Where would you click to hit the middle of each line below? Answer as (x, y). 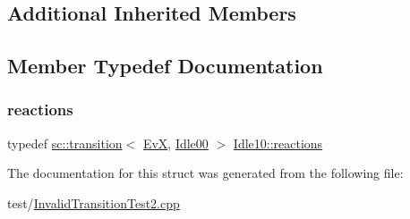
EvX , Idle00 (175, 143)
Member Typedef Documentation (165, 66)
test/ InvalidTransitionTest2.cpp (94, 202)
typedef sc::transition (65, 143)
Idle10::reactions (278, 143)
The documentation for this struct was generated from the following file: (205, 173)
